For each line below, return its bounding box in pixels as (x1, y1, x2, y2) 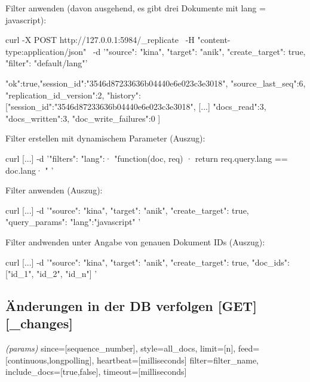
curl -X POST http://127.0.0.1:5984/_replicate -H (5, 33, 195, 46)
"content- (197, 33, 231, 46)
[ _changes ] (5, 314, 73, 332)
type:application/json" (5, 45, 87, 57)
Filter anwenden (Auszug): (5, 184, 103, 196)
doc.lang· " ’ (5, 164, 54, 176)
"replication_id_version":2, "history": (5, 88, 141, 101)
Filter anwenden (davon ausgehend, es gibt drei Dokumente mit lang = (5, 2, 266, 14)
